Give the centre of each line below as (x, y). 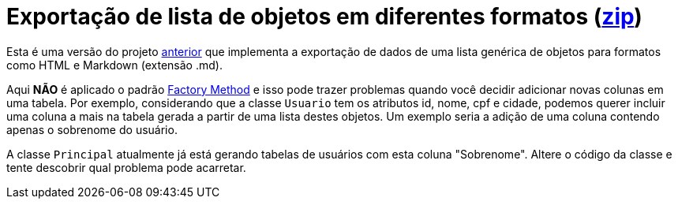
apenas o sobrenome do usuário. (92, 129)
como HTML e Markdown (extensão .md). (114, 65)
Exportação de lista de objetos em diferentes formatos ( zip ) (324, 17)
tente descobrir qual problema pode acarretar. (126, 167)
